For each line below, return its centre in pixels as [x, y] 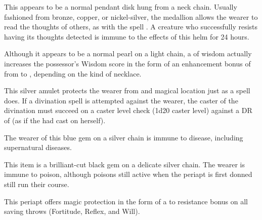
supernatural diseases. [38, 147]
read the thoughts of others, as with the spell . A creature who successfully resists [131, 27]
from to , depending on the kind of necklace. [73, 73]
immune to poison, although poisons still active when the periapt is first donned [128, 174]
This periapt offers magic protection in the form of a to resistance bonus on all [126, 201]
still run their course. [37, 184]
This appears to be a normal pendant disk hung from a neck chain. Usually [121, 7]
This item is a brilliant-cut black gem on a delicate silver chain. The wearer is [125, 164]
